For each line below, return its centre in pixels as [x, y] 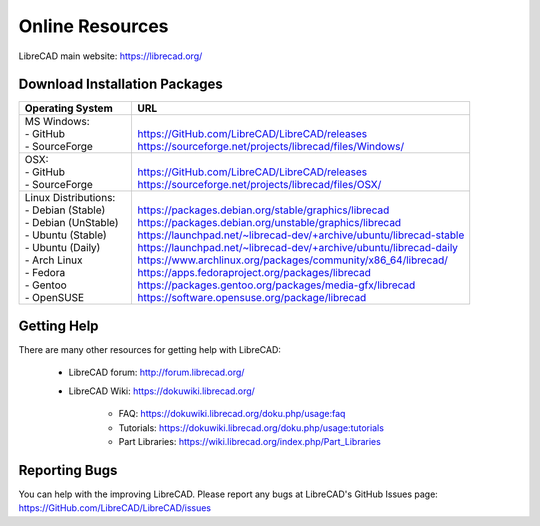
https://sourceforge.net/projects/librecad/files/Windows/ [271, 147]
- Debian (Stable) [65, 210]
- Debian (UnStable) [71, 223]
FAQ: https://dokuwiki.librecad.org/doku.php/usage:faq [232, 414]
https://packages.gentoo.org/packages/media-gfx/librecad [276, 285]
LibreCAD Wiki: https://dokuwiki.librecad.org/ [161, 391]
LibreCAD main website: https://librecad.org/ [110, 56]
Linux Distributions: [70, 198]
